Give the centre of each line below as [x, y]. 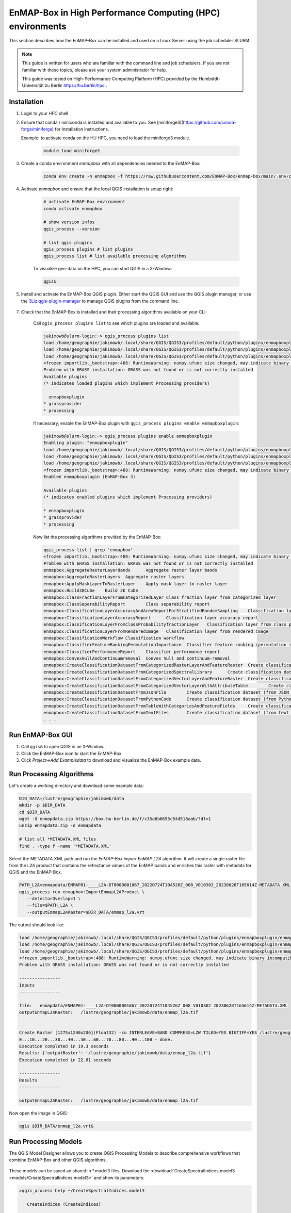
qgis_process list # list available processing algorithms [115, 256]
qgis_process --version [72, 229]
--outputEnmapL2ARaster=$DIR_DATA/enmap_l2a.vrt [86, 912]
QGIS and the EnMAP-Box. [36, 872]
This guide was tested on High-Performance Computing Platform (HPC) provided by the [110, 79]
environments [38, 26]
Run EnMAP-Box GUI [41, 735]
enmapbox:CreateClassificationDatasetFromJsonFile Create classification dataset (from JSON [166, 692]
